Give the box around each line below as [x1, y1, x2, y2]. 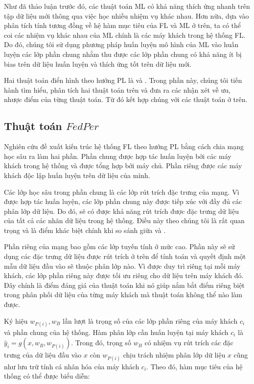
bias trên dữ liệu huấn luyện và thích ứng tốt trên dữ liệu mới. [4, 58, 192, 69]
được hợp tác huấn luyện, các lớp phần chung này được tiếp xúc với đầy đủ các [4, 196, 242, 206]
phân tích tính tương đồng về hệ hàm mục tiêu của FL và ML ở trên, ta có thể [4, 20, 241, 30]
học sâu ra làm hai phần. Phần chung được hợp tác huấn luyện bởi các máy [4, 151, 231, 161]
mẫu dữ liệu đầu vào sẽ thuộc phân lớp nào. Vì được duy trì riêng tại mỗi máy [4, 260, 241, 271]
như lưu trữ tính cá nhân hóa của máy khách [4, 361, 139, 371]
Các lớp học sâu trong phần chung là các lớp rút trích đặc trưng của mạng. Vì [4, 186, 239, 197]
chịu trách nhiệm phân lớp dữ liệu [123, 350, 226, 360]
